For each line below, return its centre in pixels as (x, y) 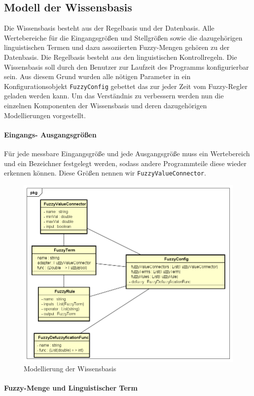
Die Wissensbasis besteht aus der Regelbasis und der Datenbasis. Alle (109, 28)
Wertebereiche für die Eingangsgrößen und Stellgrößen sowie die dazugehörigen (123, 37)
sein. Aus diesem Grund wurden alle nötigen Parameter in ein (97, 76)
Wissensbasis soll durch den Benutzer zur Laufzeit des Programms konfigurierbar (127, 66)
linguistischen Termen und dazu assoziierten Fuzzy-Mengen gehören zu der (117, 47)
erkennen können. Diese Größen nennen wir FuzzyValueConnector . (105, 173)
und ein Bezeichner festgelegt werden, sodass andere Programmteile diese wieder (125, 163)
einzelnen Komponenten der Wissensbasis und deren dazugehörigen (106, 106)
